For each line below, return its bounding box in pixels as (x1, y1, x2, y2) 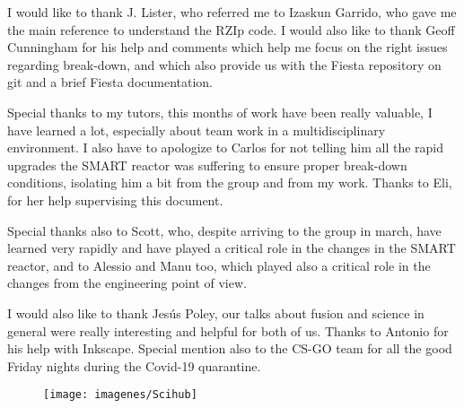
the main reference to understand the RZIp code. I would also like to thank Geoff (7, 20, 455, 39)
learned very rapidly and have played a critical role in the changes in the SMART (7, 239, 456, 257)
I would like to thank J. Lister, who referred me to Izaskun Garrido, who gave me (7, 3, 457, 21)
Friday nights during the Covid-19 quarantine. (7, 356, 261, 375)
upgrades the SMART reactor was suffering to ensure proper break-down (7, 155, 407, 174)
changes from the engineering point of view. (7, 273, 247, 292)
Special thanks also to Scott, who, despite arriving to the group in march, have (7, 221, 442, 239)
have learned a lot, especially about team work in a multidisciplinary (7, 120, 386, 139)
